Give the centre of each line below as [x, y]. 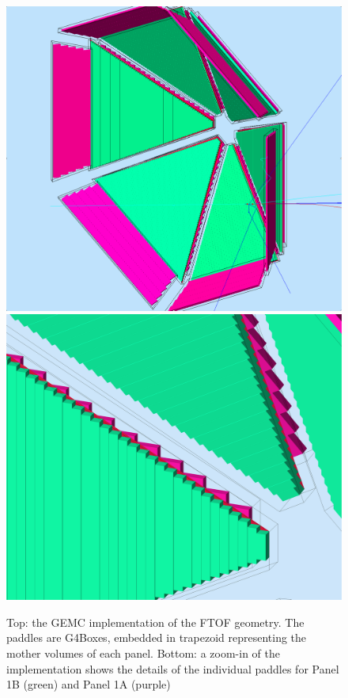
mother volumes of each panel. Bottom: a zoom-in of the [143, 653]
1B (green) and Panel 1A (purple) [89, 684]
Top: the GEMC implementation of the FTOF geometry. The [155, 622]
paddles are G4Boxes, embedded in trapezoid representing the [157, 637]
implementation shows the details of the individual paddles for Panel [173, 668]
